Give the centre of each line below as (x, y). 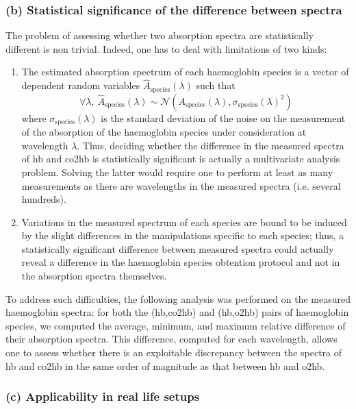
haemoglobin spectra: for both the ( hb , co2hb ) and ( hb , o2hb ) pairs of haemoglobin (177, 312)
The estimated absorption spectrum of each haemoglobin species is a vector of (185, 72)
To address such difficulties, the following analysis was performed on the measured (178, 298)
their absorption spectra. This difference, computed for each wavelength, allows (171, 339)
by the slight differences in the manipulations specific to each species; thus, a (183, 235)
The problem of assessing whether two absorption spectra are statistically (160, 35)
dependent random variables (81, 85)
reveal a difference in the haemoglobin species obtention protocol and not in (181, 262)
